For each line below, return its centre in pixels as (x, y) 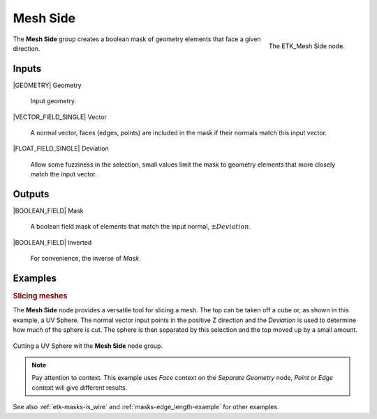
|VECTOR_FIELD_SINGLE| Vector (60, 117)
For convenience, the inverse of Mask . (86, 259)
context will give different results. (80, 388)
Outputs (31, 194)
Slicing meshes (40, 296)
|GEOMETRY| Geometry (47, 85)
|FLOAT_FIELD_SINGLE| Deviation (61, 148)
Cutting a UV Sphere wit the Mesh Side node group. (88, 346)
